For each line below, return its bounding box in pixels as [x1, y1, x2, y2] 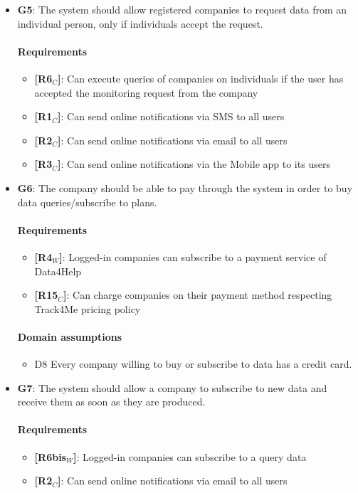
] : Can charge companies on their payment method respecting [63, 287, 332, 302]
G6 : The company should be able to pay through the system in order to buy [17, 180, 353, 195]
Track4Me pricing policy [34, 301, 141, 316]
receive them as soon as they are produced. [17, 394, 206, 409]
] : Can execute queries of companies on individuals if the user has [58, 70, 344, 85]
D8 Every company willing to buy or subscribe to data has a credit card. [34, 356, 352, 371]
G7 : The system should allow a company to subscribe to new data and [17, 380, 327, 395]
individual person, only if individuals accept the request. [17, 16, 263, 31]
